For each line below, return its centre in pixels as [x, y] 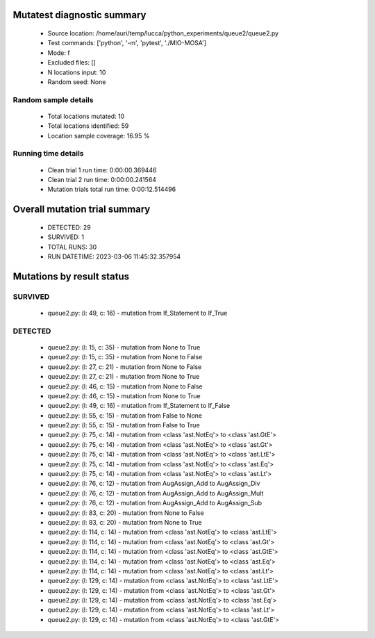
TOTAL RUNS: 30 [72, 247]
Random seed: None [77, 82]
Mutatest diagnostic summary [80, 15]
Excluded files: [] [72, 63]
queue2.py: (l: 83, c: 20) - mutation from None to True [125, 522]
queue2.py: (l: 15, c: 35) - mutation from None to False [125, 357]
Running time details [48, 154]
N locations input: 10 [77, 72]
